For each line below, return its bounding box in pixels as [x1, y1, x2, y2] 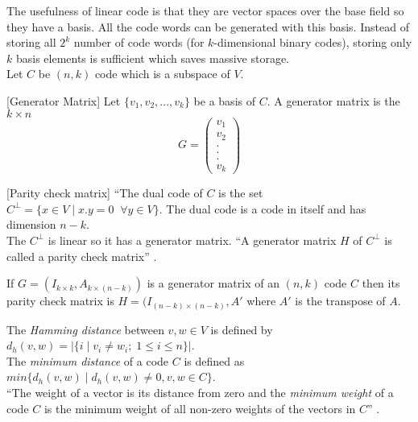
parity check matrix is [6, 292, 114, 309]
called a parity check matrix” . [6, 247, 157, 264]
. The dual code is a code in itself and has [159, 200, 366, 217]
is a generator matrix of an [147, 275, 279, 292]
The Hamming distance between [6, 321, 164, 337]
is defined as [184, 352, 245, 369]
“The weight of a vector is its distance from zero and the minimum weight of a [6, 384, 394, 401]
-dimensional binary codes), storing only [213, 34, 412, 51]
